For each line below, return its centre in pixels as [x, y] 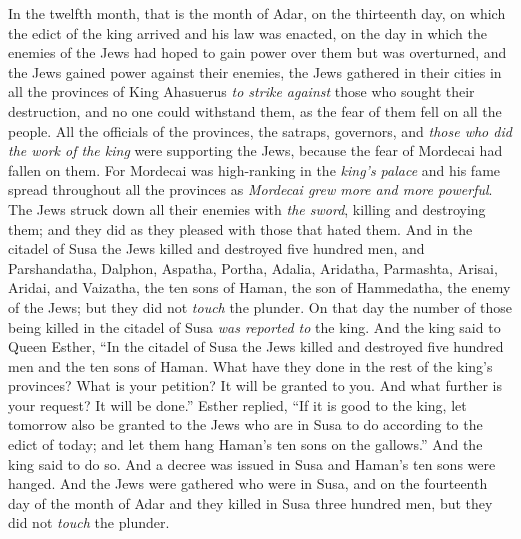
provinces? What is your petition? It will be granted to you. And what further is [255, 385]
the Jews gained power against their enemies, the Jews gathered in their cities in [255, 71]
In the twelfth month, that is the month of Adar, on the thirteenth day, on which [257, 13]
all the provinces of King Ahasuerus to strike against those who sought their [241, 91]
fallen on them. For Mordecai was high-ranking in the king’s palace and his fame [254, 169]
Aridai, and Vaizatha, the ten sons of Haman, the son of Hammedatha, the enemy [259, 287]
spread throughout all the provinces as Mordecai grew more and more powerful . [250, 189]
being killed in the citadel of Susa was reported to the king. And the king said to [254, 326]
